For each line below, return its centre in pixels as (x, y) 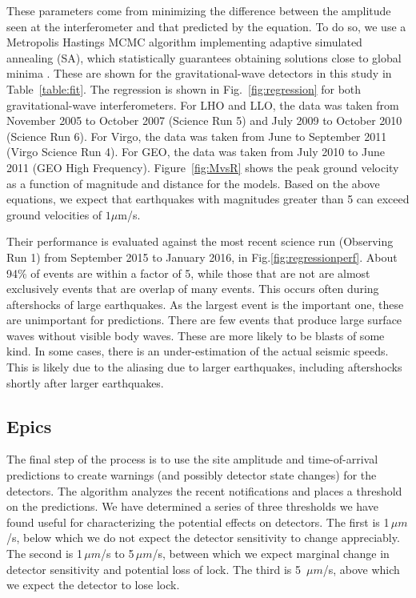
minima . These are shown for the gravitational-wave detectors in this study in (199, 73)
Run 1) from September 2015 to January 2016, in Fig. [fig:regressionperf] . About (202, 257)
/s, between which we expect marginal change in (271, 554)
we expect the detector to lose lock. (93, 585)
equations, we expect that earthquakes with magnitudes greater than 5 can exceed (208, 199)
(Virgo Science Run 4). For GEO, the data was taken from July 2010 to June (196, 152)
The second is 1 (45, 554)
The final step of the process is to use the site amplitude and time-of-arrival (192, 459)
